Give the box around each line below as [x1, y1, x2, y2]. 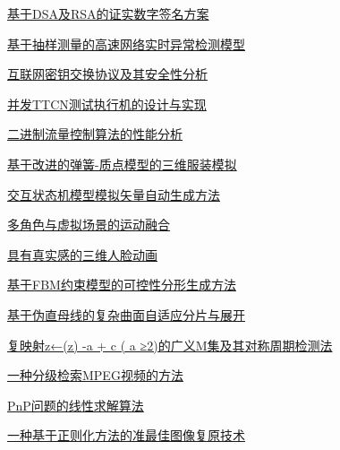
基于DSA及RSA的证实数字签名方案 [7, 4, 209, 22]
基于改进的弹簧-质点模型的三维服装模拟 [7, 154, 237, 173]
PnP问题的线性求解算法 [7, 395, 144, 414]
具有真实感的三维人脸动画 [7, 245, 157, 264]
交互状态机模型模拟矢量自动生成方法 [7, 185, 220, 203]
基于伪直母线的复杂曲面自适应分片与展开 [7, 305, 245, 324]
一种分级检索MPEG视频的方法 [7, 366, 183, 385]
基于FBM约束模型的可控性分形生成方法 [7, 275, 236, 294]
